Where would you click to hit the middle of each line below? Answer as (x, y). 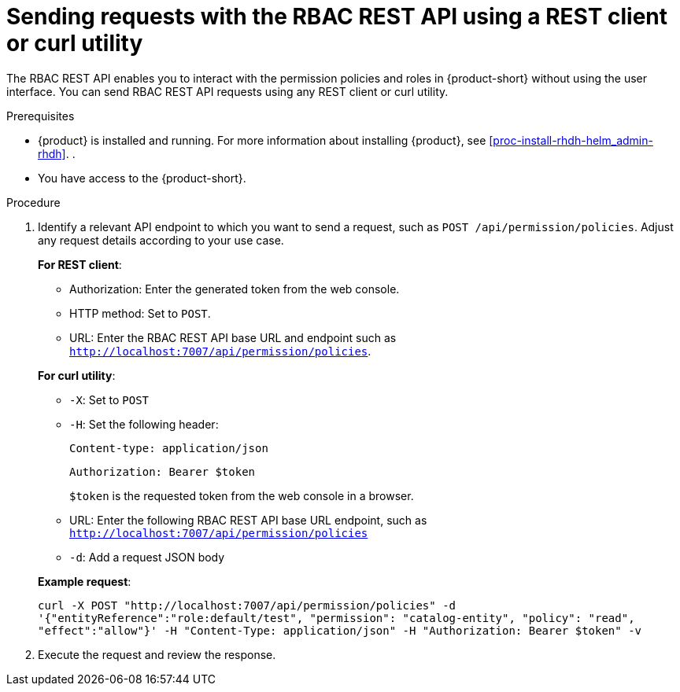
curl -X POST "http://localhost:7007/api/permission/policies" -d (247, 605)
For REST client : (80, 264)
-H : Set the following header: (144, 424)
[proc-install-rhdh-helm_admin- (571, 140)
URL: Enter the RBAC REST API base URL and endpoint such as (233, 337)
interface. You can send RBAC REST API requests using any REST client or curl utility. (227, 91)
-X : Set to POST (109, 399)
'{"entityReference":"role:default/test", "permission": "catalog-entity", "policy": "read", (336, 618)
